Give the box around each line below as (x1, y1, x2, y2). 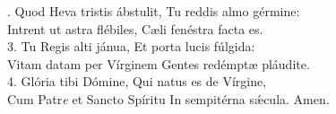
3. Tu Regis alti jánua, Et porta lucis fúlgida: (7, 37, 255, 56)
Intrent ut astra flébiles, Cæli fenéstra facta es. (7, 19, 263, 38)
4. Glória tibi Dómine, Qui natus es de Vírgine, (7, 72, 267, 91)
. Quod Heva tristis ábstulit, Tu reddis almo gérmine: (7, 2, 300, 20)
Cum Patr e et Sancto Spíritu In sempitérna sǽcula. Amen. (7, 89, 330, 108)
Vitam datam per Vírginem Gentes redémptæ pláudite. (7, 54, 310, 73)
